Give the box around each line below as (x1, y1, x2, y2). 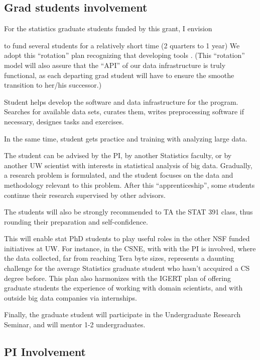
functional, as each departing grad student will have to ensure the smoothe (4, 69, 234, 80)
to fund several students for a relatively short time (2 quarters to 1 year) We (4, 40, 240, 50)
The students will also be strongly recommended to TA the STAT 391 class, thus (4, 206, 253, 217)
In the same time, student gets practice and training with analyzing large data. (4, 133, 247, 143)
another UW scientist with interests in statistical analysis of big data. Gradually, (4, 160, 252, 170)
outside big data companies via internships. (4, 292, 137, 303)
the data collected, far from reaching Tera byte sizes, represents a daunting (4, 253, 234, 263)
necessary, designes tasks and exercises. (4, 116, 124, 126)
